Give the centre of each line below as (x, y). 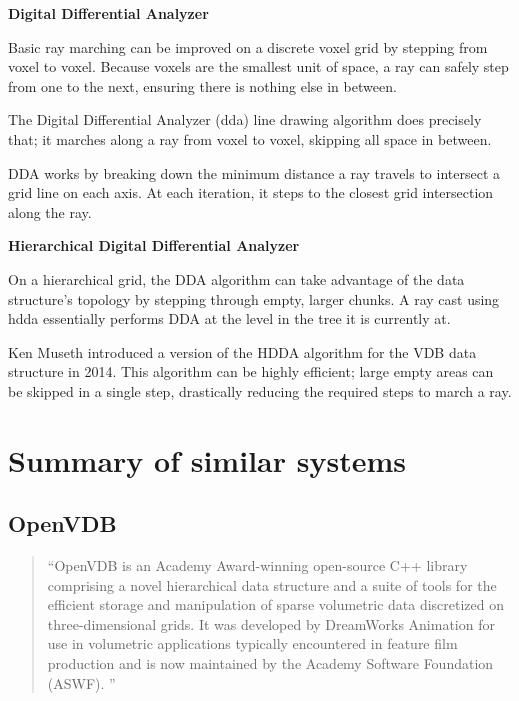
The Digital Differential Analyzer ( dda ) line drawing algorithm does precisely (245, 119)
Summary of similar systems (207, 459)
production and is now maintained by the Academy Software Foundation (270, 663)
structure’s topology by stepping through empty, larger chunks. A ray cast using (254, 298)
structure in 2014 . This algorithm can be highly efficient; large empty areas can (251, 371)
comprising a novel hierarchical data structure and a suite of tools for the (272, 584)
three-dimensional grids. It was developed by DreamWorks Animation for (271, 623)
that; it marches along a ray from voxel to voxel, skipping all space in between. (250, 138)
